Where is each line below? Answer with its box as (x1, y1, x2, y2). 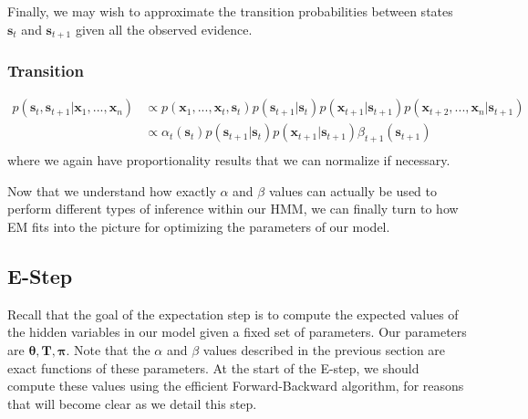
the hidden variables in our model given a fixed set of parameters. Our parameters (7, 322, 467, 341)
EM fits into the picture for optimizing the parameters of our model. (7, 216, 390, 236)
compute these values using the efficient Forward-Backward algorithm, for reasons (7, 376, 464, 395)
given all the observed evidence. (75, 19, 253, 38)
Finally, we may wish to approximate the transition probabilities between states (7, 2, 453, 20)
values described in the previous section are (202, 340, 446, 359)
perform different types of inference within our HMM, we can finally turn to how (7, 199, 459, 218)
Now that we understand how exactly (7, 181, 216, 200)
